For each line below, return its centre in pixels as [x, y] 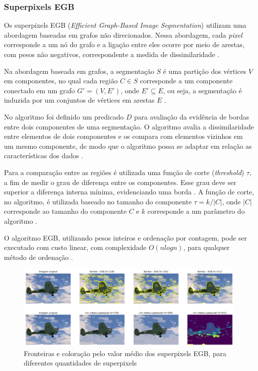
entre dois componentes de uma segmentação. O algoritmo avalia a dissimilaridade [129, 126]
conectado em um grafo [39, 90]
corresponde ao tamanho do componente [65, 211]
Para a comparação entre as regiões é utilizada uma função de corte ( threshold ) [124, 172]
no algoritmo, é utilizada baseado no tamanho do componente [98, 201]
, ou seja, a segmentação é [202, 90]
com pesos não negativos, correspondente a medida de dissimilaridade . [112, 54]
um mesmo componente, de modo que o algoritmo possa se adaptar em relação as [128, 146]
